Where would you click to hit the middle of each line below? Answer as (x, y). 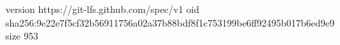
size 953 (22, 36)
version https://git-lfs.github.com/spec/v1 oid (103, 9)
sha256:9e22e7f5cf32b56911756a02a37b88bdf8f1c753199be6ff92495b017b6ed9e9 (170, 22)
